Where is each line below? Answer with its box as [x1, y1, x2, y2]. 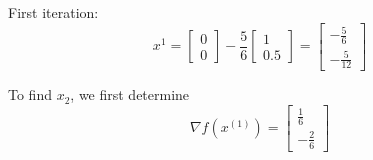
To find [8, 84, 52, 105]
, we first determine [70, 84, 190, 105]
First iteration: [8, 2, 99, 22]
